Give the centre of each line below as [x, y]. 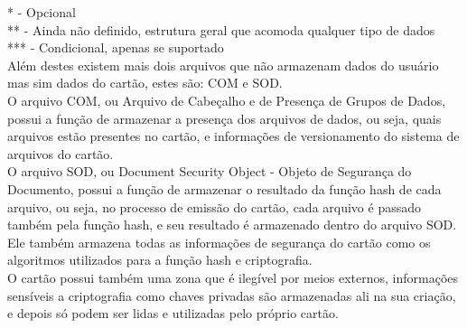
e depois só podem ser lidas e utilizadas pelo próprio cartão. [173, 313]
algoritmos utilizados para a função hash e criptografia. [160, 260]
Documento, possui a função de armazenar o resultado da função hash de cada [224, 188]
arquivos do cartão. [61, 153]
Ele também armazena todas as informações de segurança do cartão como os [219, 242]
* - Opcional [42, 12]
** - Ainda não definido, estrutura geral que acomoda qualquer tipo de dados [221, 29]
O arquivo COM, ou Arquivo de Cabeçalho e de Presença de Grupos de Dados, [227, 100]
